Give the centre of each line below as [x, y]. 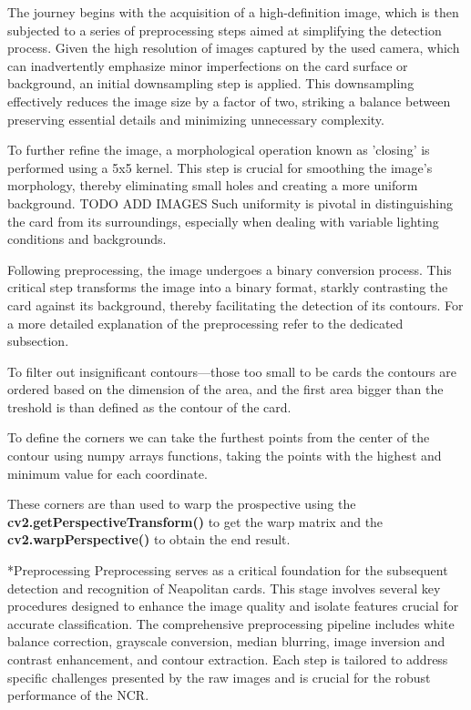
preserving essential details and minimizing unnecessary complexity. [196, 119]
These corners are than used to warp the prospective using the [182, 504]
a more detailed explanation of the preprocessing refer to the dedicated [205, 323]
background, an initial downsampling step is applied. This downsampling [211, 83]
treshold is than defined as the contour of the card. [149, 406]
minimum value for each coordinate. [108, 473]
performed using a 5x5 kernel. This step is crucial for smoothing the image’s [220, 167]
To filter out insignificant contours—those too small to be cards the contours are [232, 371]
